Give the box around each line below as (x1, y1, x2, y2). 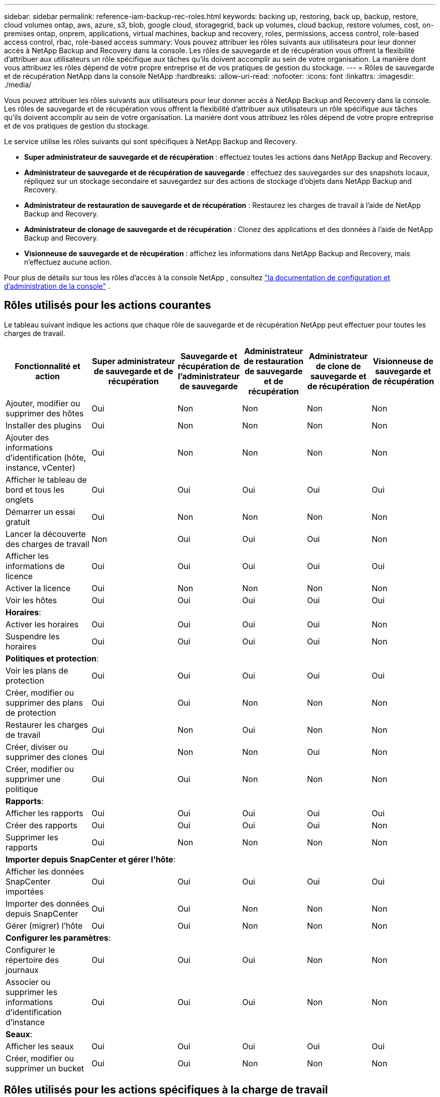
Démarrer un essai (6, 506, 75, 517)
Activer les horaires (6, 619, 79, 629)
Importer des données (6, 898, 89, 909)
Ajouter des (6, 432, 49, 443)
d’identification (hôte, (6, 452, 86, 463)
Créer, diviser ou (6, 741, 68, 752)
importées (6, 886, 44, 897)
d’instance (6, 1017, 45, 1027)
